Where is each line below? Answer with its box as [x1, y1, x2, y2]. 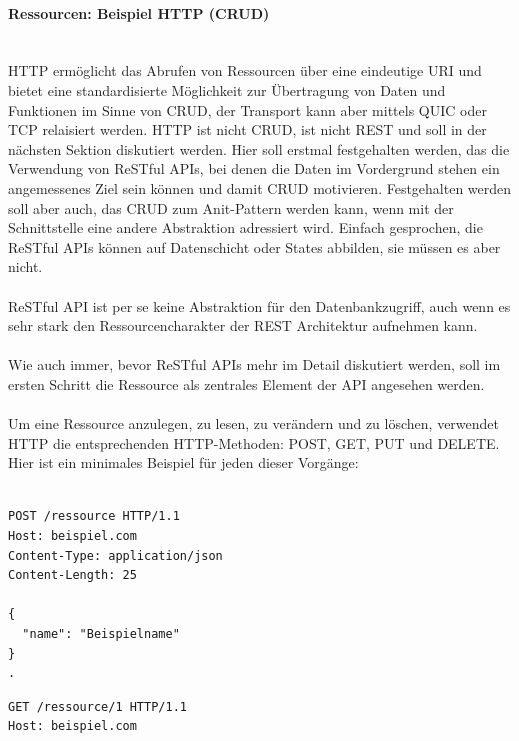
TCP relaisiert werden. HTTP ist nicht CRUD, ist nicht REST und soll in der [8, 119, 487, 140]
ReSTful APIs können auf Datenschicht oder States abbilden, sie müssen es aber [8, 236, 501, 257]
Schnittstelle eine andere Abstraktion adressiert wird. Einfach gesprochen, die [8, 217, 483, 238]
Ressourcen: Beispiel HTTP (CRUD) [8, 2, 270, 23]
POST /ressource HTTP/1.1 [8, 509, 180, 524]
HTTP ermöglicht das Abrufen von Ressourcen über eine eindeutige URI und [8, 60, 482, 81]
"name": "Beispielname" [22, 627, 180, 642]
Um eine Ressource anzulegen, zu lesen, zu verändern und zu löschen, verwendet [8, 413, 499, 434]
